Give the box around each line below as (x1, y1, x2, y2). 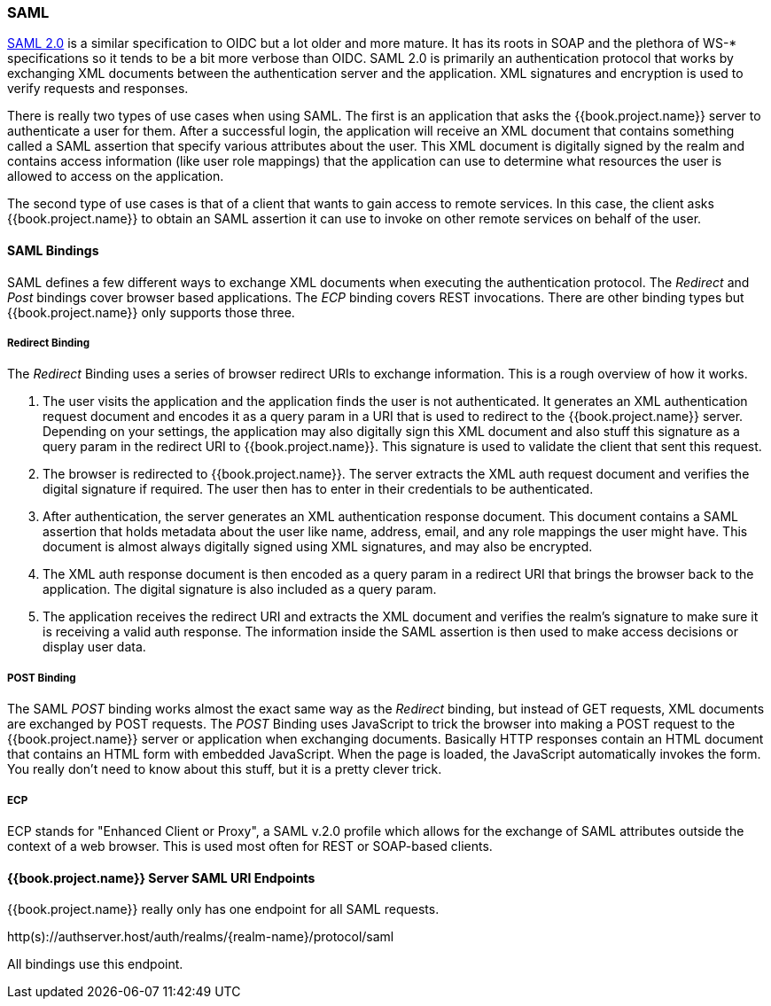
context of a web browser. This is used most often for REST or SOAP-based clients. (7, 838, 493, 854)
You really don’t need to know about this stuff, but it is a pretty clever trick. (7, 761, 442, 777)
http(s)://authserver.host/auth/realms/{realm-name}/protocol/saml (7, 929, 394, 945)
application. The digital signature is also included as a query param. (43, 581, 437, 597)
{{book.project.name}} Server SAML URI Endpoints (7, 870, 315, 885)
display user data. (43, 639, 146, 655)
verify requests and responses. (7, 81, 189, 97)
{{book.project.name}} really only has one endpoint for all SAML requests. (7, 901, 440, 917)
